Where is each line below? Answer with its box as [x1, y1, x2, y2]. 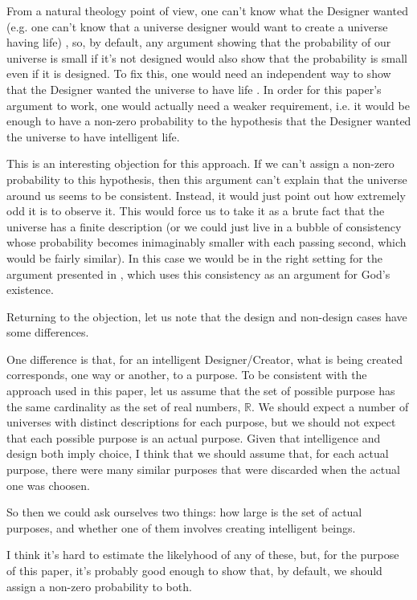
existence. [6, 281, 54, 298]
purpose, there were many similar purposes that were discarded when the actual [6, 461, 400, 478]
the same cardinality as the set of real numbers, [6, 398, 241, 414]
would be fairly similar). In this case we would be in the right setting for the [6, 249, 382, 266]
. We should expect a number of [251, 398, 409, 414]
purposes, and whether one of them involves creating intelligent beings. [6, 519, 356, 536]
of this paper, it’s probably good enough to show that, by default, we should [6, 562, 382, 578]
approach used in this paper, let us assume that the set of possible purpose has [6, 382, 395, 399]
